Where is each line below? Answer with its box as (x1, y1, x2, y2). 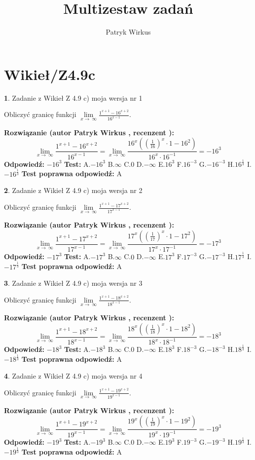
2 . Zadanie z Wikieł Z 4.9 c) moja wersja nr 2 (4, 185, 143, 195)
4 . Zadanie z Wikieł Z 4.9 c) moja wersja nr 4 (4, 370, 143, 381)
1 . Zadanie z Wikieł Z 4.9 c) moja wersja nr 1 (4, 92, 143, 103)
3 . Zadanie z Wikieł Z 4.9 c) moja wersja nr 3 (4, 278, 143, 288)
